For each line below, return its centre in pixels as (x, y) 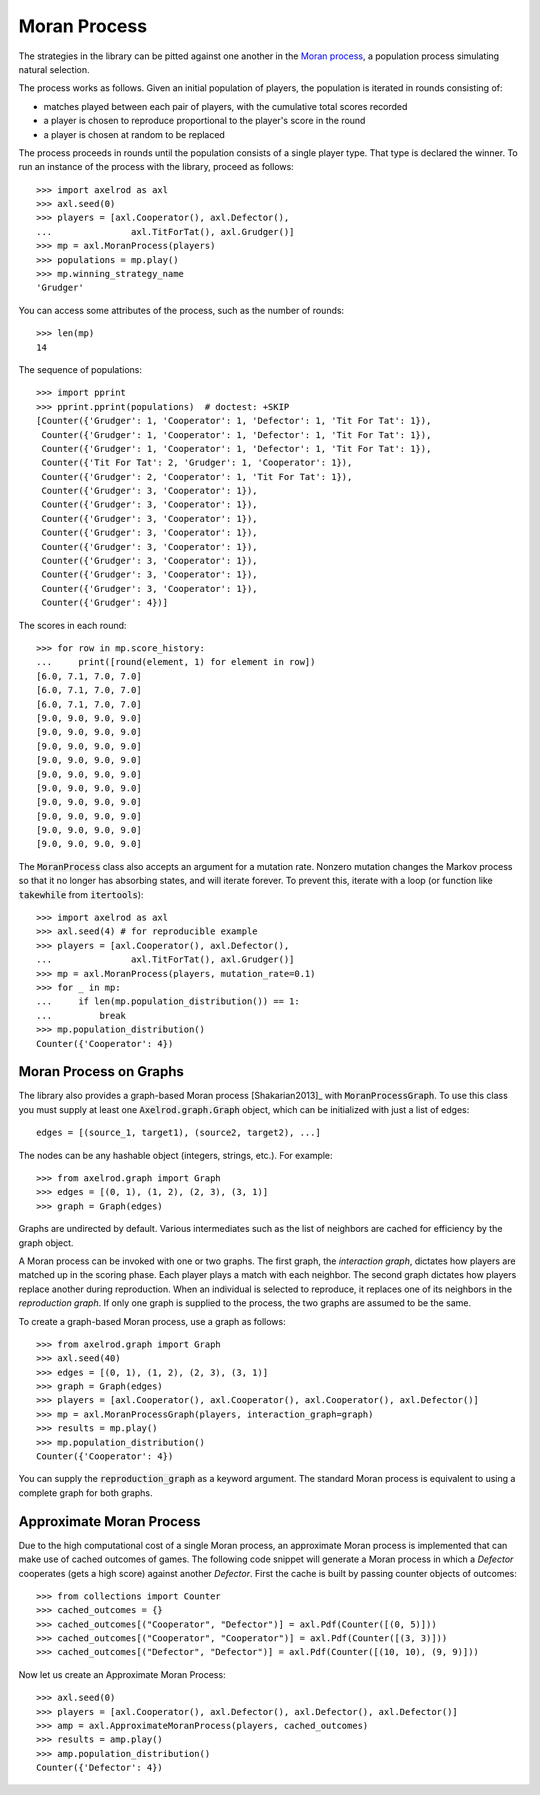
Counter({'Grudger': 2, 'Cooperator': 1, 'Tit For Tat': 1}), (197, 476)
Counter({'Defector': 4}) (100, 1768)
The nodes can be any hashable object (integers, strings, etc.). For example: (176, 1155)
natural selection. (54, 69)
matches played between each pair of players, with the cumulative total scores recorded (225, 106)
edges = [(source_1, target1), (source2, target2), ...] (179, 1133)
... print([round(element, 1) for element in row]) (176, 662)
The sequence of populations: (80, 369)
